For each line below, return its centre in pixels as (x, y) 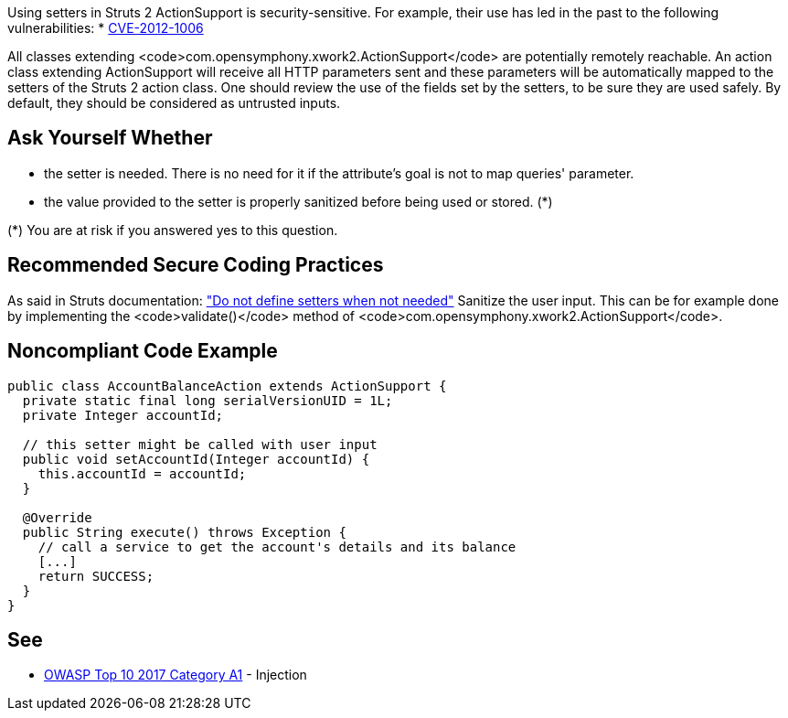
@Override (57, 517)
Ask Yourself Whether (110, 138)
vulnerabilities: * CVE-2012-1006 (106, 28)
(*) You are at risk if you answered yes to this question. (173, 230)
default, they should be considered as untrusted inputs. (174, 103)
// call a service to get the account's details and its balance (277, 547)
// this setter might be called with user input (200, 444)
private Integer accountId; (123, 415)
